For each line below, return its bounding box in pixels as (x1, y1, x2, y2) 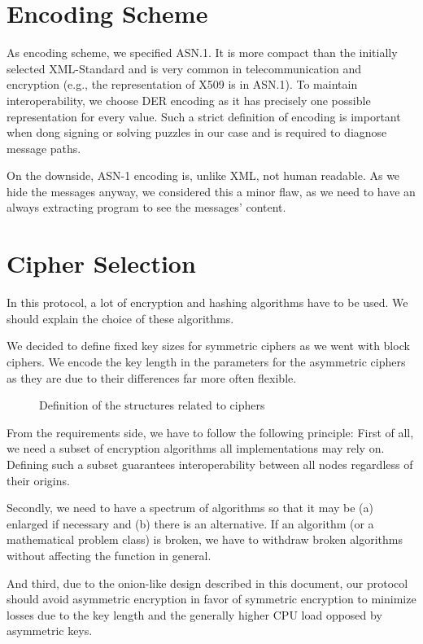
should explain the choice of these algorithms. (7, 309, 234, 326)
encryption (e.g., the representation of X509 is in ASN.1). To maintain (7, 76, 358, 93)
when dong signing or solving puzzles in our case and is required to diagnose (7, 124, 387, 141)
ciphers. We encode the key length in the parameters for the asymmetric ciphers (7, 353, 406, 370)
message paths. (7, 139, 81, 156)
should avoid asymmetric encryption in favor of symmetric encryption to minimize (7, 590, 416, 607)
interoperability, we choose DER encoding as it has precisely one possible (7, 91, 371, 108)
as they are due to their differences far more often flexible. (7, 369, 297, 386)
